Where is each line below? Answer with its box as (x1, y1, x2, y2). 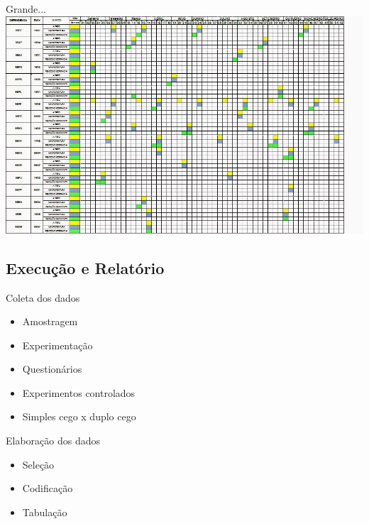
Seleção (22, 457, 55, 471)
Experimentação (22, 337, 93, 352)
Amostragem (22, 314, 78, 329)
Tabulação (22, 504, 67, 519)
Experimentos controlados (22, 385, 136, 400)
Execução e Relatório (6, 256, 165, 278)
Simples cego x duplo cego (22, 409, 136, 424)
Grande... (6, 1, 46, 16)
